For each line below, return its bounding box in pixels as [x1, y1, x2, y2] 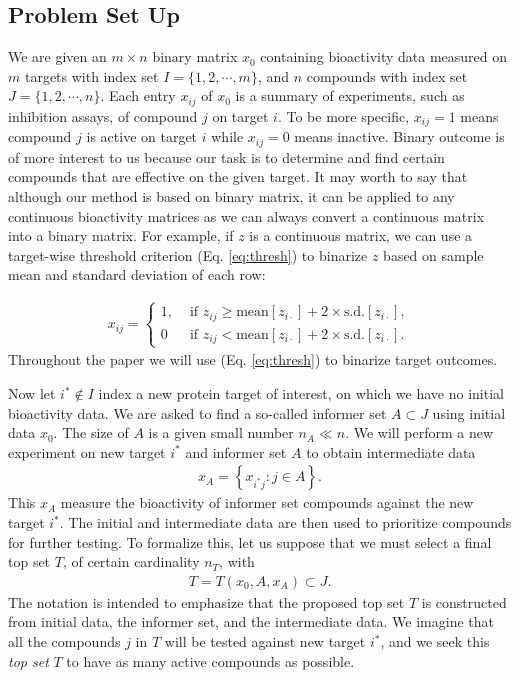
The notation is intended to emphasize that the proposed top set [8, 591, 405, 612]
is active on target [86, 126, 198, 147]
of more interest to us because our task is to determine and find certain [8, 146, 445, 167]
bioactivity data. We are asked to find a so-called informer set [8, 402, 387, 423]
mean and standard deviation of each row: [8, 264, 266, 285]
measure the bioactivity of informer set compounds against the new [60, 492, 474, 513]
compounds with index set [306, 65, 468, 86]
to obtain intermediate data [306, 441, 476, 462]
